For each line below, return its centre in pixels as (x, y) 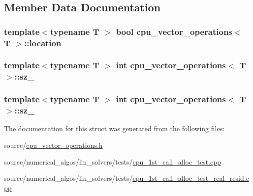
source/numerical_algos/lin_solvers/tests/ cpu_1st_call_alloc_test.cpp (112, 161)
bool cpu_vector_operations (174, 31)
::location (43, 42)
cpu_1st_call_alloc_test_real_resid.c (191, 178)
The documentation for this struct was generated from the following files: (114, 128)
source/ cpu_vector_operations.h (53, 145)
